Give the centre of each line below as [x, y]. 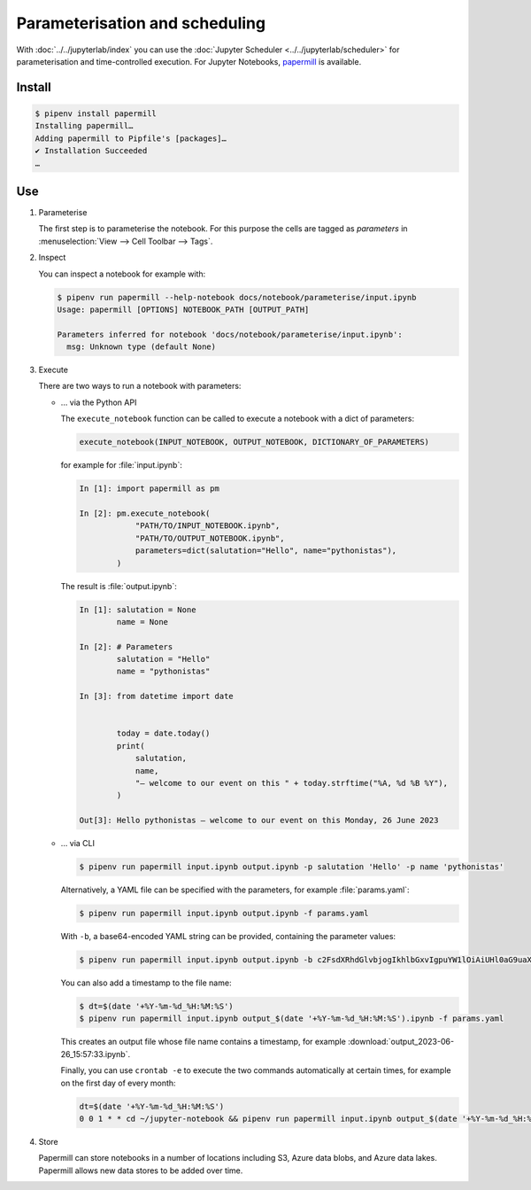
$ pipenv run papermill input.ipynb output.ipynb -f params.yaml [224, 914]
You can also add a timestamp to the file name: [146, 983]
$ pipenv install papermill [96, 113]
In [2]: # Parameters [126, 646]
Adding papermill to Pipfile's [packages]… [131, 138]
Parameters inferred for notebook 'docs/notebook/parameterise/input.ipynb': [230, 334]
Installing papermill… [84, 126]
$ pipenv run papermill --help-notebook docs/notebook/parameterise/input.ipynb [237, 297]
